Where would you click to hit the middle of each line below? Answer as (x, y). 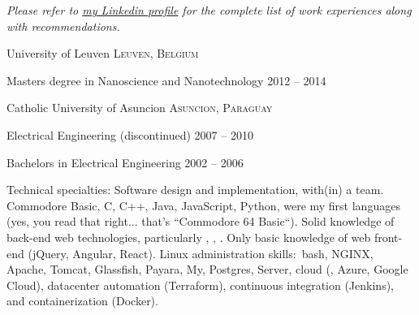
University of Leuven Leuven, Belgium (103, 53)
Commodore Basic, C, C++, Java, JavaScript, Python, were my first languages (203, 205)
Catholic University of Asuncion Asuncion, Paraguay (140, 108)
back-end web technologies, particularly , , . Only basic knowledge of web (189, 237)
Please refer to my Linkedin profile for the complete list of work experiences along (209, 10)
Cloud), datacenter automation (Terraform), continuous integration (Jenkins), (200, 285)
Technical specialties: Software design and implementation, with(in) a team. (195, 190)
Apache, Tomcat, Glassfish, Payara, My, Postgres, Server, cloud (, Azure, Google (207, 269)
